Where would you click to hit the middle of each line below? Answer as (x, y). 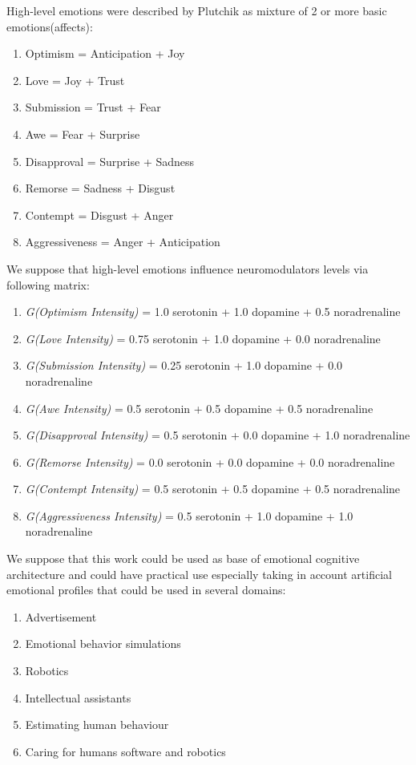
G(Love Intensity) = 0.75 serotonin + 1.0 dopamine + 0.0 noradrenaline (203, 338)
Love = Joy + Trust (75, 80)
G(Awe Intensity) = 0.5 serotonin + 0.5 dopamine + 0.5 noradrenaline (199, 408)
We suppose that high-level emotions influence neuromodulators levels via (188, 268)
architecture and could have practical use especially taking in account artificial (199, 574)
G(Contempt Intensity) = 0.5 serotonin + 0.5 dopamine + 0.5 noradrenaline (213, 489)
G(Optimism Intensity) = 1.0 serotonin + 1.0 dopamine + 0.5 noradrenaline (213, 312)
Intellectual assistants (78, 697)
